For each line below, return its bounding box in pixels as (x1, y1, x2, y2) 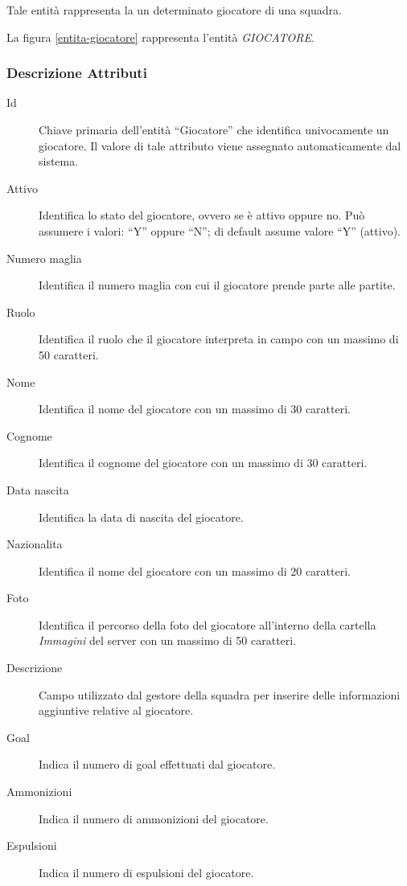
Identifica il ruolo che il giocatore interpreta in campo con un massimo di (39, 330, 399, 347)
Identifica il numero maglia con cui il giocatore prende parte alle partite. (39, 277, 396, 293)
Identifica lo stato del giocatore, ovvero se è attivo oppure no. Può (39, 207, 365, 224)
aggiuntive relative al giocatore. (39, 702, 194, 719)
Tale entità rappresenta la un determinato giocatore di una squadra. (6, 2, 342, 18)
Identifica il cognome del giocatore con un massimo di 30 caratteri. (39, 454, 368, 471)
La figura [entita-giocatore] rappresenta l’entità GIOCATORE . (6, 28, 314, 45)
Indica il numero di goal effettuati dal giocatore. (39, 756, 276, 773)
